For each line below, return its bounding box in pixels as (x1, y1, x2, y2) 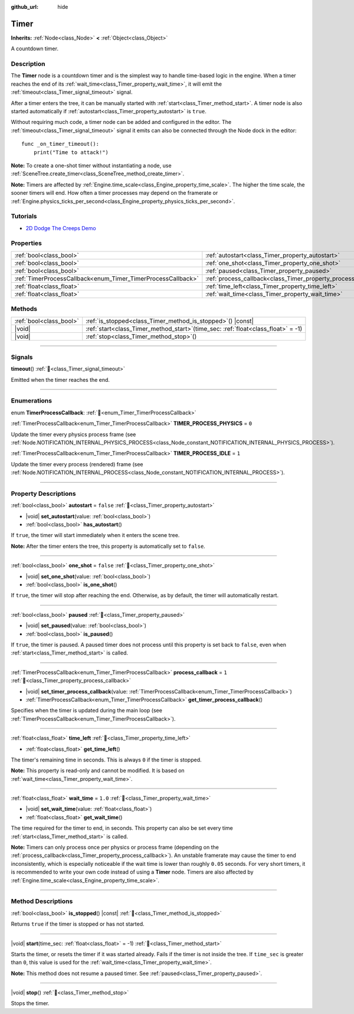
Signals (11, 353, 33, 361)
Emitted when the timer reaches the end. (11, 376, 110, 383)
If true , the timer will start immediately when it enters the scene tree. (11, 532, 180, 539)
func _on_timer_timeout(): (21, 140, 100, 148)
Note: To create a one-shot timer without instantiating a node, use (11, 162, 172, 169)
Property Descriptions (11, 489, 76, 498)
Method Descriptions (11, 897, 73, 905)
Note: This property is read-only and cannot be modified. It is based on (11, 767, 185, 774)
